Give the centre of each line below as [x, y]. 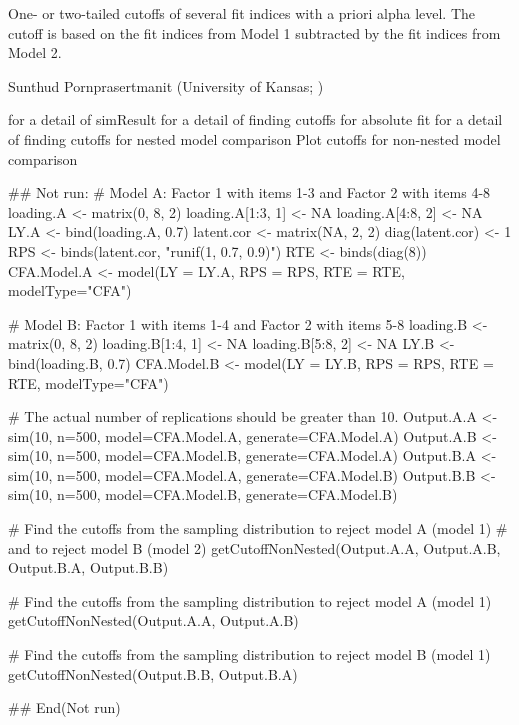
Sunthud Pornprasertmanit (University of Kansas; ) [166, 85]
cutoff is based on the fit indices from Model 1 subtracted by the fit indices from [254, 32]
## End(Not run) [64, 707]
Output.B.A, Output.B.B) [88, 567]
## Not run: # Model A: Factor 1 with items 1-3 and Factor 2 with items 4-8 [249, 192]
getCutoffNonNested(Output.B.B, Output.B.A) [153, 673]
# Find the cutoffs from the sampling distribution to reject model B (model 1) [249, 654]
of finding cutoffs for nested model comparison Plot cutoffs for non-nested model [254, 138]
